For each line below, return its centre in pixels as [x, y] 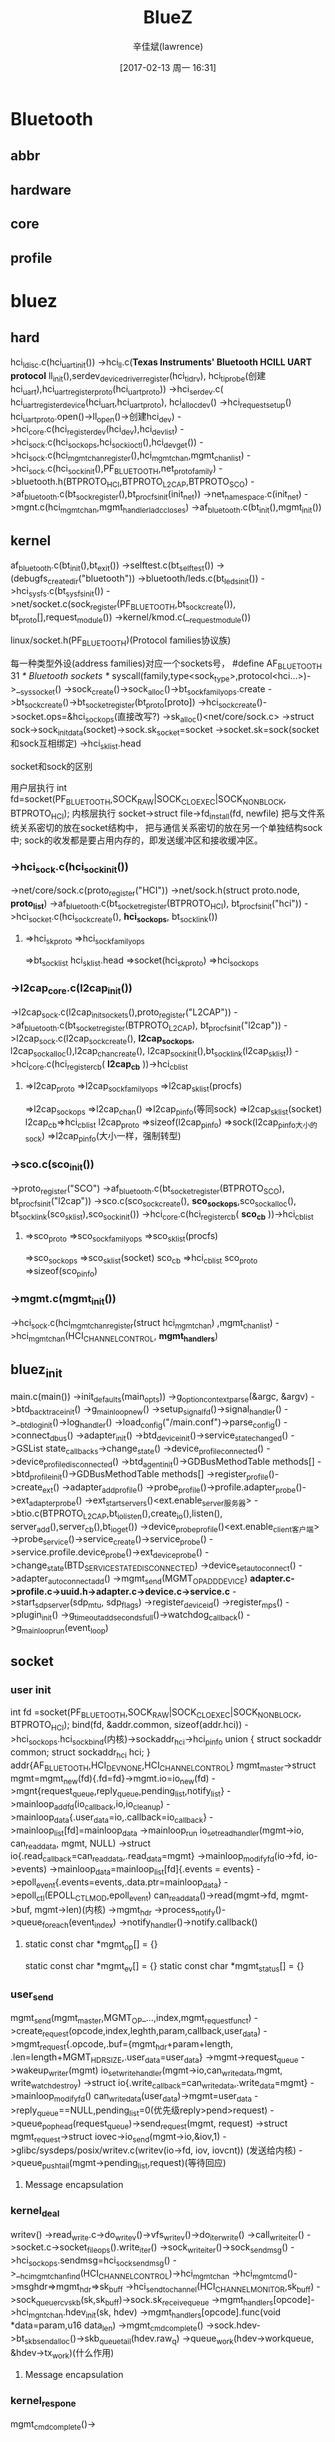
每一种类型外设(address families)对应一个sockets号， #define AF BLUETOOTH [166, 664]
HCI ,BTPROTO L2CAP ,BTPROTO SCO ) [177, 482]
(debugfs [29, 578]
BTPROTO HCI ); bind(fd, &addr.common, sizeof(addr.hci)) [126, 1726]
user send [32, 1995]
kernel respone [43, 2401]
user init [31, 1690]
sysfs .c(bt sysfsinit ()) [66, 592]
